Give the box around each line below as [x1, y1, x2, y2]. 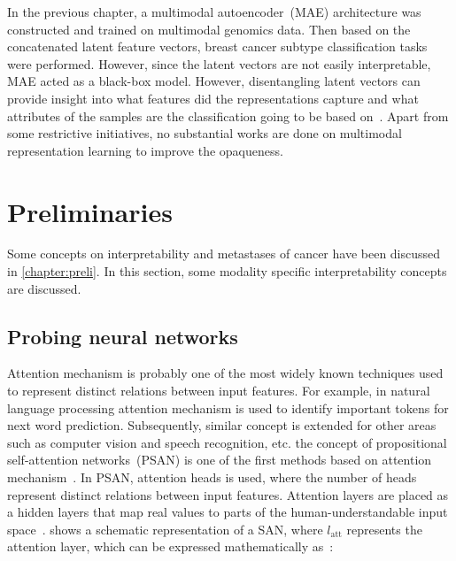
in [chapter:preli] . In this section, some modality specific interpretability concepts [7, 262, 447, 280]
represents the [346, 519, 422, 538]
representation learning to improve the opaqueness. [7, 141, 283, 159]
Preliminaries [7, 193, 173, 229]
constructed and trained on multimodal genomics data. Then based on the [7, 19, 411, 38]
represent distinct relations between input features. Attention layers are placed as [7, 485, 449, 503]
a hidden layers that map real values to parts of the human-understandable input [7, 503, 448, 521]
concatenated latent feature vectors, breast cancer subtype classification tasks [7, 37, 428, 56]
